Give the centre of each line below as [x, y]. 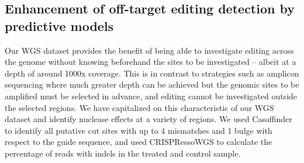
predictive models [59, 25]
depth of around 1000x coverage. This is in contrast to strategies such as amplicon [152, 73]
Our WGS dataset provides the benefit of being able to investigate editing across [149, 50]
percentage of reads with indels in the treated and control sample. [123, 153]
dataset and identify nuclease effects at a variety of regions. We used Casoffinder [148, 119]
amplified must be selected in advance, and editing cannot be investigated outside [151, 96]
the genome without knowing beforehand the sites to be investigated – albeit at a [151, 62]
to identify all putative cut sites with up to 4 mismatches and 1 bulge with [139, 130]
